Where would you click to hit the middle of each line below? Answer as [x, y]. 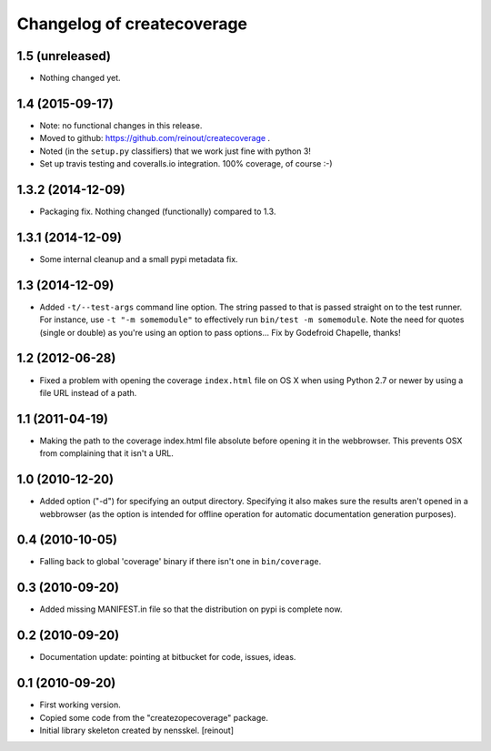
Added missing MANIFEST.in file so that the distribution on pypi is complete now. [191, 609]
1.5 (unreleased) [64, 56]
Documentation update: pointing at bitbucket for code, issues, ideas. [168, 657]
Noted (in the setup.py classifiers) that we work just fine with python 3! [175, 151]
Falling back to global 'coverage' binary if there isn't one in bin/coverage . [180, 562]
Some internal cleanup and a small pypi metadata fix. [139, 259]
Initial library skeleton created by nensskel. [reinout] [137, 730]
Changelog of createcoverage [132, 24]
